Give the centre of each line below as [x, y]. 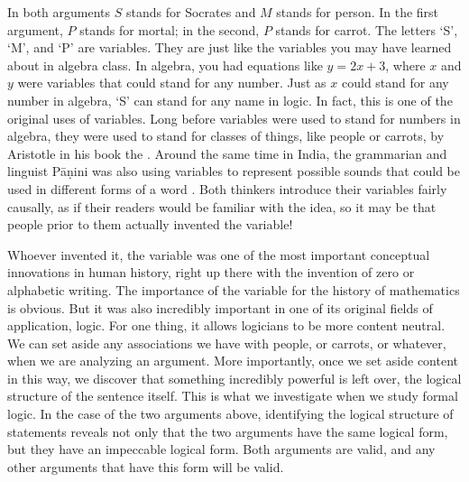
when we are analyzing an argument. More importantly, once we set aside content [233, 361]
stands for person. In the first [358, 12]
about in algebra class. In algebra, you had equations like [165, 65]
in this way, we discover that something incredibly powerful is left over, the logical [234, 378]
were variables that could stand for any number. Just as [172, 83]
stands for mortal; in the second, [170, 29]
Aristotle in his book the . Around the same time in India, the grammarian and [227, 153]
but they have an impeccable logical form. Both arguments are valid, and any [221, 449]
